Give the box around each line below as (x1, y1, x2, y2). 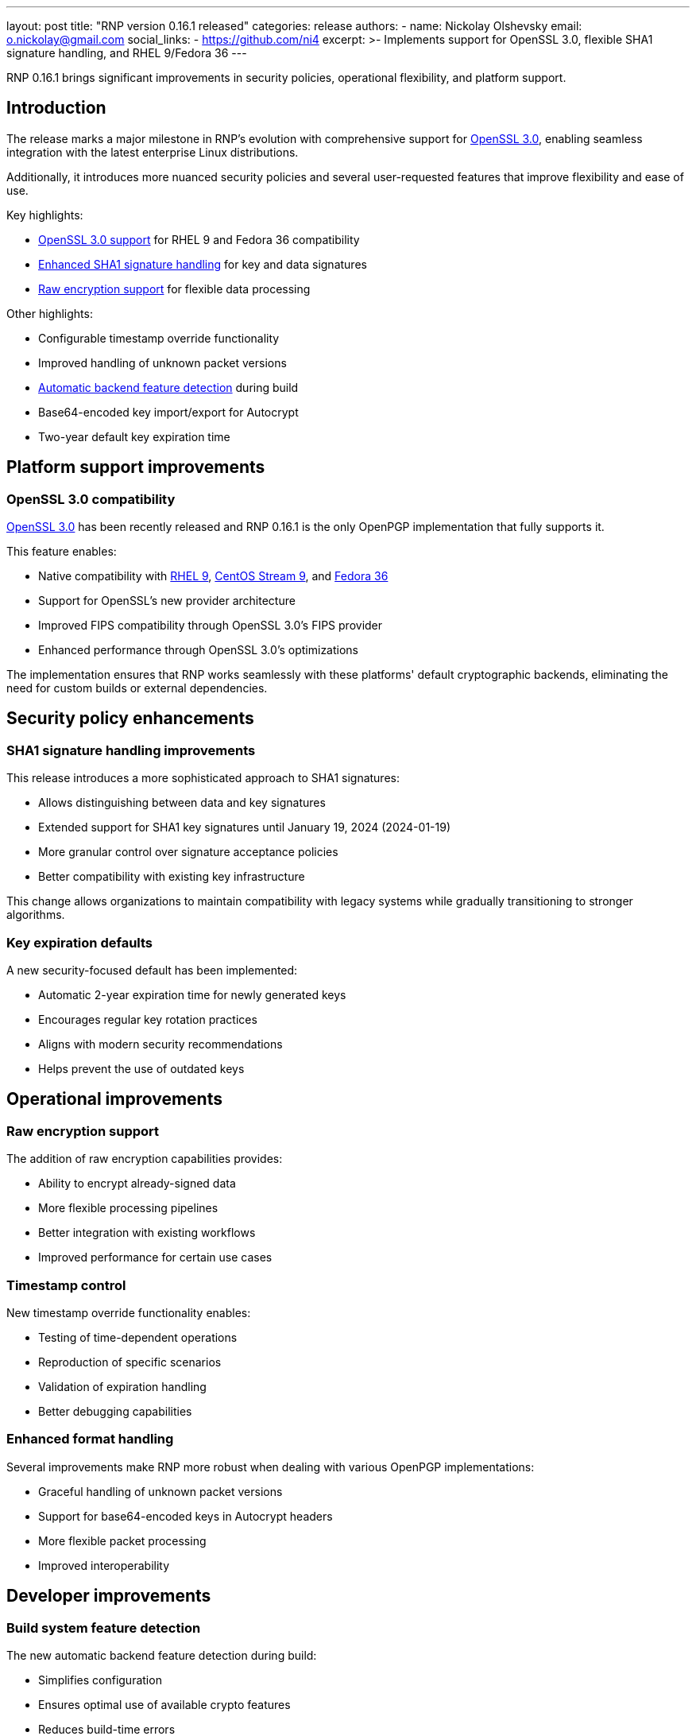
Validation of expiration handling (38, 1380, 207, 1393)
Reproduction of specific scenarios (38, 1355, 222, 1369)
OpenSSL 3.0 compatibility (6, 490, 176, 507)
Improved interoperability (38, 1558, 170, 1572)
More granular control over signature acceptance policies (38, 845, 338, 859)
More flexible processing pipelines (38, 1201, 218, 1215)
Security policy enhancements (6, 708, 254, 729)
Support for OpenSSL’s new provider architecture (38, 594, 296, 608)
